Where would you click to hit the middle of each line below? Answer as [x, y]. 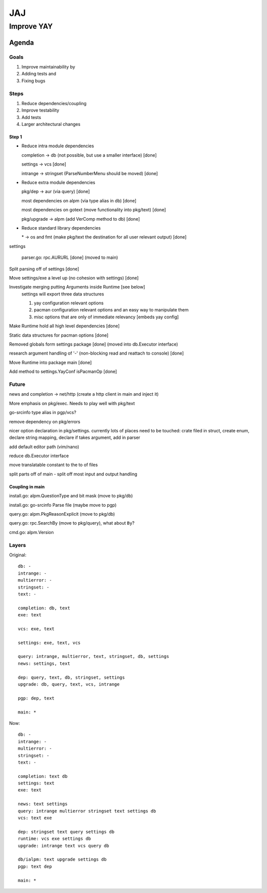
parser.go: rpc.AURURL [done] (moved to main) [70, 257]
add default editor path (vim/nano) [44, 447]
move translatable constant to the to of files [54, 465]
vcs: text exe [35, 818]
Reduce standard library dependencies [61, 228]
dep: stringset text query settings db [66, 832]
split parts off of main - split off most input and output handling [73, 474]
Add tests [31, 117]
